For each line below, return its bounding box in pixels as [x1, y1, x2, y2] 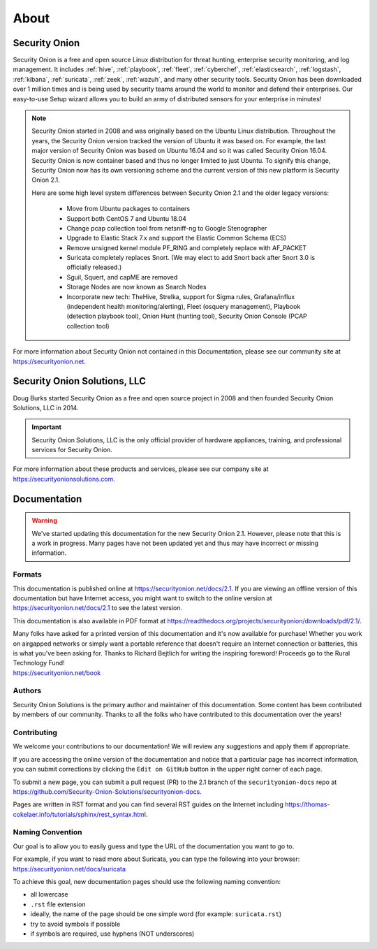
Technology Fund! [13, 659, 66, 667]
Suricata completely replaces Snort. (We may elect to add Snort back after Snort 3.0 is [66, 254, 316, 262]
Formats [13, 570, 42, 579]
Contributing [13, 727, 57, 737]
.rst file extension [30, 900, 86, 908]
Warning [31, 516, 57, 525]
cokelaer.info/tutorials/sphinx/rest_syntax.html [13, 810, 147, 818]
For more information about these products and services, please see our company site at [13, 465, 269, 473]
